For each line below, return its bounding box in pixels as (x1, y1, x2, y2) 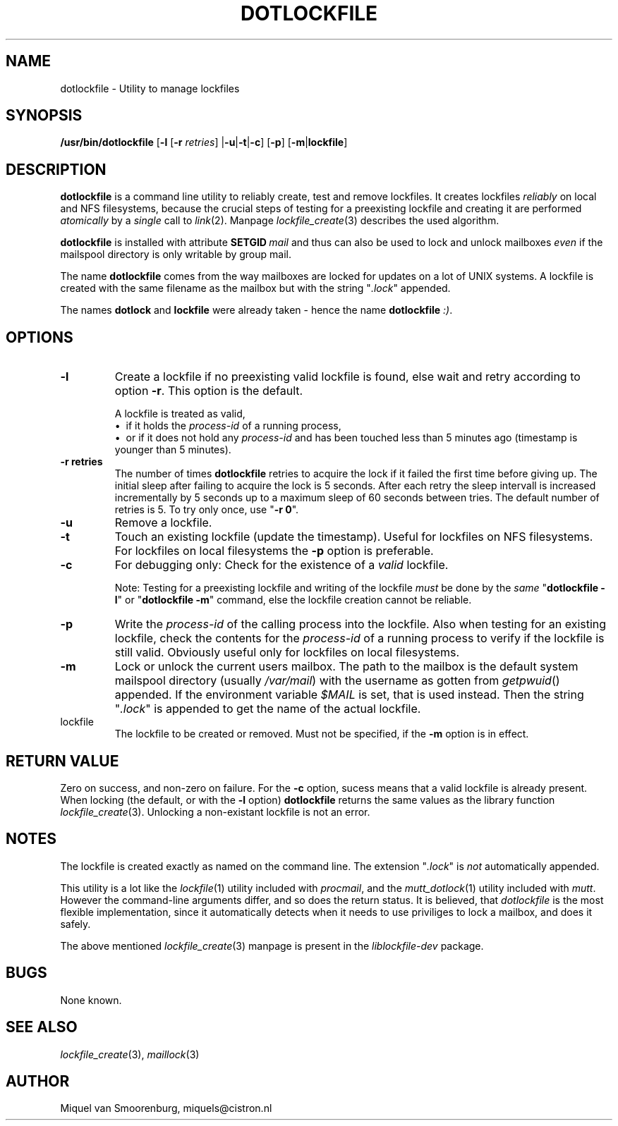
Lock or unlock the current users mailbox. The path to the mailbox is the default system (114, 659, 578, 674)
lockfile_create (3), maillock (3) (60, 1048, 200, 1060)
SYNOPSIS (6, 106, 83, 125)
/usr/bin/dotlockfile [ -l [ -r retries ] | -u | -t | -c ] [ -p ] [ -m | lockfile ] (60, 136, 348, 149)
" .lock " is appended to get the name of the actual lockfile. (114, 702, 421, 716)
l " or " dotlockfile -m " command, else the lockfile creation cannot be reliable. (114, 594, 472, 606)
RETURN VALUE (6, 752, 119, 770)
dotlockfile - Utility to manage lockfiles (60, 82, 240, 94)
